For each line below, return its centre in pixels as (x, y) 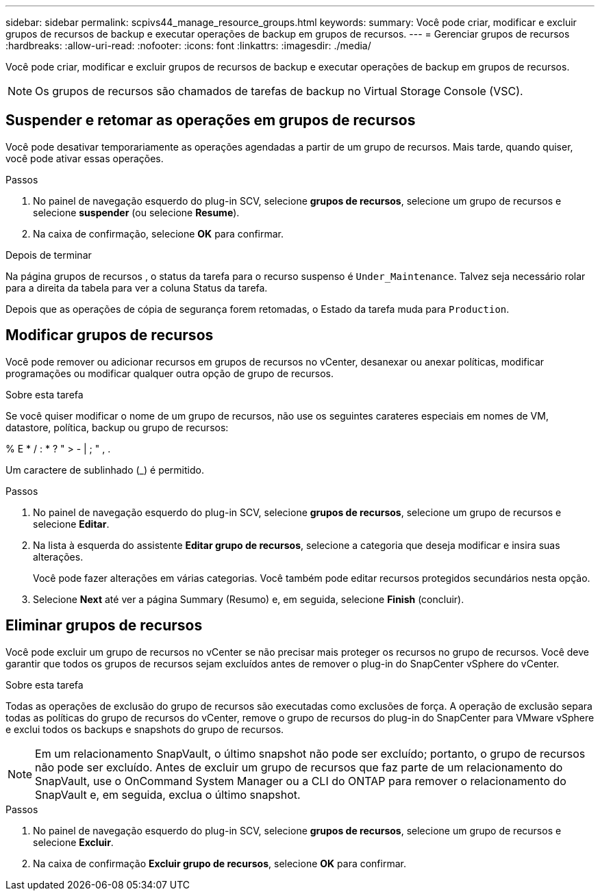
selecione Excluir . (73, 842)
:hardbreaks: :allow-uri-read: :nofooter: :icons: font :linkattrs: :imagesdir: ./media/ (188, 46)
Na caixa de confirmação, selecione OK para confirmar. (159, 233)
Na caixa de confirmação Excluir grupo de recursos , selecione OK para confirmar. (220, 863)
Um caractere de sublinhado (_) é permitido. (105, 470)
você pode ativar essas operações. (85, 158)
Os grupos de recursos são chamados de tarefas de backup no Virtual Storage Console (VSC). (279, 91)
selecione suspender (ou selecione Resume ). (136, 212)
